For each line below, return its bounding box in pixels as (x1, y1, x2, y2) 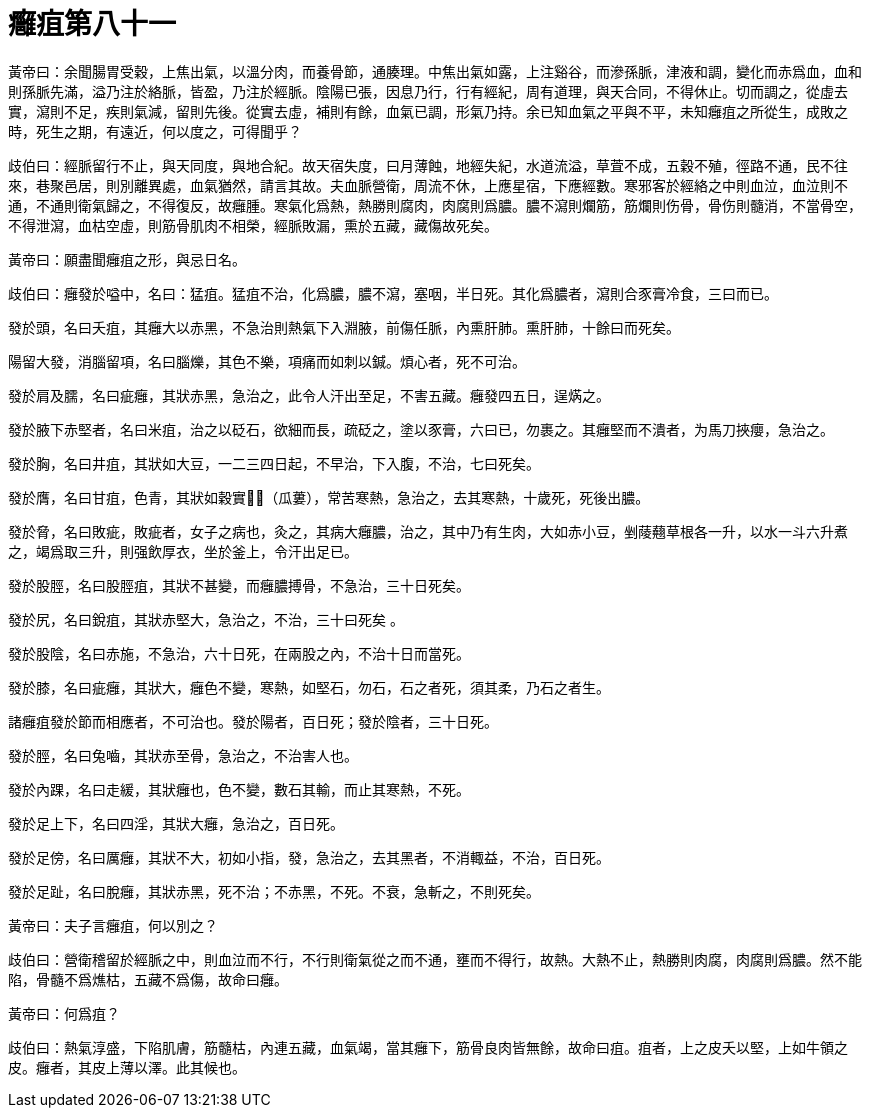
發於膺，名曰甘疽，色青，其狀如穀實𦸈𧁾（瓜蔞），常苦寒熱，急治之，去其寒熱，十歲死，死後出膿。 (8, 488, 650, 506)
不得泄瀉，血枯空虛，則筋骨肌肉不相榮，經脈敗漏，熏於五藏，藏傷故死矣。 (8, 216, 498, 234)
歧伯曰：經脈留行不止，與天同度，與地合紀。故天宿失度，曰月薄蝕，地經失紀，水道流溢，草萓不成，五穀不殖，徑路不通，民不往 (8, 156, 848, 174)
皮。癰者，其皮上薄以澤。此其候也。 (8, 1058, 246, 1076)
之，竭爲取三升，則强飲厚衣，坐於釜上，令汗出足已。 (8, 542, 358, 560)
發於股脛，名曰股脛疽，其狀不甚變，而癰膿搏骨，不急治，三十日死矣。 (8, 576, 470, 594)
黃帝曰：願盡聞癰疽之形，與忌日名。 (8, 250, 246, 268)
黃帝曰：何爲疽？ (8, 1004, 120, 1022)
